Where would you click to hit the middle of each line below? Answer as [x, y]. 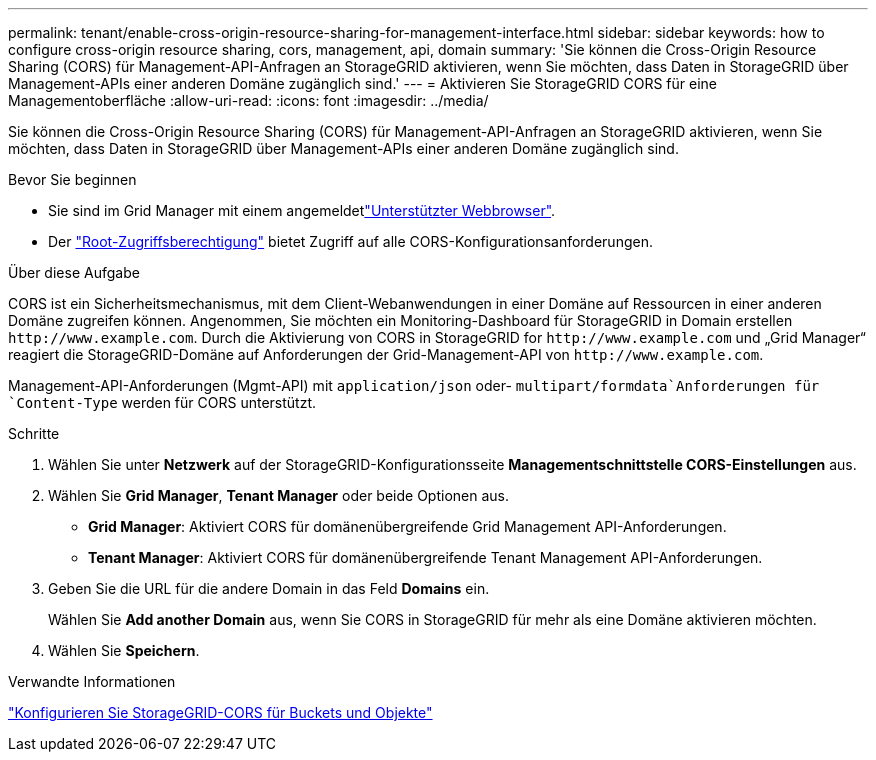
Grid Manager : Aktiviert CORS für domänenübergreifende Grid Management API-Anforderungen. [407, 526]
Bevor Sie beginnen [72, 179]
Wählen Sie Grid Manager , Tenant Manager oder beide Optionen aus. [278, 495]
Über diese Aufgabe [74, 272]
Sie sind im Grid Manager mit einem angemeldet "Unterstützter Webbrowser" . [302, 210]
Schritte [34, 433]
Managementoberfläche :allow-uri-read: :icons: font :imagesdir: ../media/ [248, 100]
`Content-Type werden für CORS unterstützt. [162, 402]
